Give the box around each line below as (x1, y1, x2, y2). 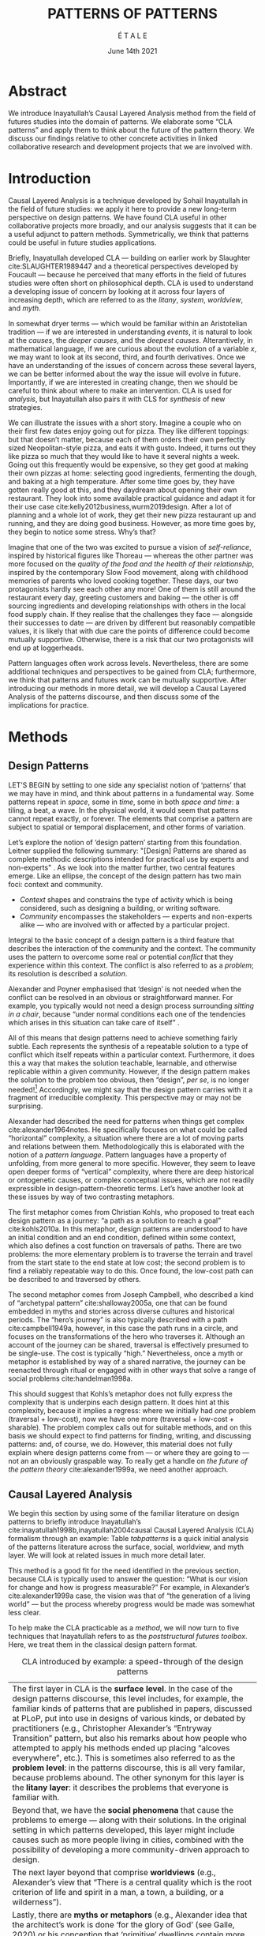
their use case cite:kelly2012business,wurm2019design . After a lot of (8, 502, 233, 511)
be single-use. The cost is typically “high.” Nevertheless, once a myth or (8, 1348, 244, 1359)
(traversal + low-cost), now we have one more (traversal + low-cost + (8, 1415, 235, 1424)
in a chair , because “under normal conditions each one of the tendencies (8, 1009, 246, 1019)
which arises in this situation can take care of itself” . (8, 1017, 180, 1027)
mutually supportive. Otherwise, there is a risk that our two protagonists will (8, 634, 254, 644)
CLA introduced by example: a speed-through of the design (21, 1656, 244, 1667)
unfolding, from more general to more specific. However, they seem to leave (8, 1159, 256, 1168)
